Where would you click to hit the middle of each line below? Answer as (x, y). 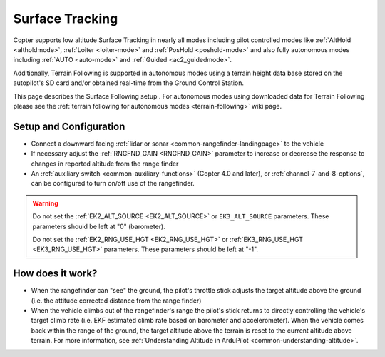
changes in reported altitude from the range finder (105, 164)
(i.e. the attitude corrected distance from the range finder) (116, 301)
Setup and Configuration (69, 126)
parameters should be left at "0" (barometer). (99, 226)
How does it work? (55, 274)
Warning (45, 203)
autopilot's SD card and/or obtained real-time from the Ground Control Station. (129, 83)
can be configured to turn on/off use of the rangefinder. (113, 183)
